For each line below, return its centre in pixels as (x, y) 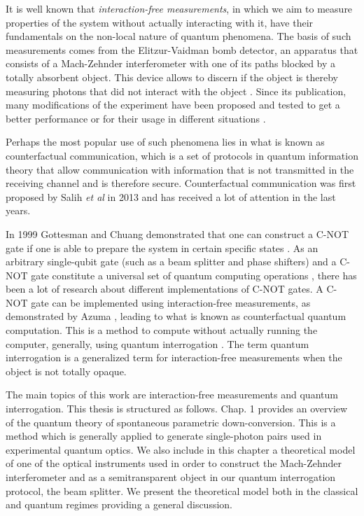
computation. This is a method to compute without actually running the (162, 330)
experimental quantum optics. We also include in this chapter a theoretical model (181, 449)
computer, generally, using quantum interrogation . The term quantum (157, 343)
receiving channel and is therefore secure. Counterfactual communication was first (181, 183)
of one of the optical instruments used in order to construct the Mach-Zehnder (174, 463)
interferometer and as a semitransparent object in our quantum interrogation (171, 477)
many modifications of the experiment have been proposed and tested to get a (173, 105)
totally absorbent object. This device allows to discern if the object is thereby (172, 77)
